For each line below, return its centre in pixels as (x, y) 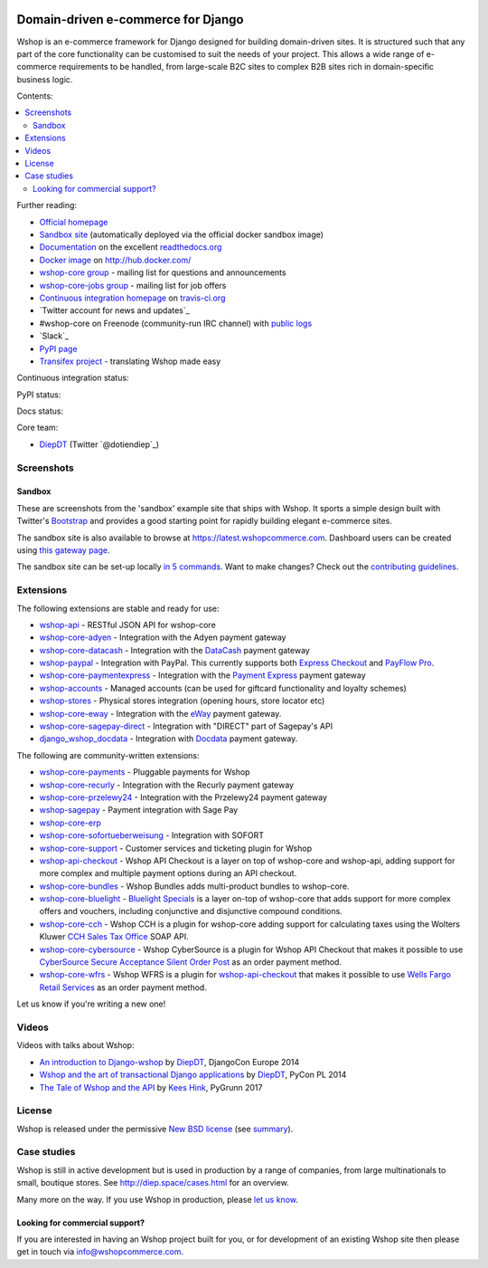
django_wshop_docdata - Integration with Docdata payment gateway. (169, 739)
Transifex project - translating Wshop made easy (130, 361)
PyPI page (58, 348)
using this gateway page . (63, 550)
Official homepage (74, 222)
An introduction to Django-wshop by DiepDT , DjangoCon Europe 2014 (169, 1062)
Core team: (38, 428)
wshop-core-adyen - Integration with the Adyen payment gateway (163, 637)
